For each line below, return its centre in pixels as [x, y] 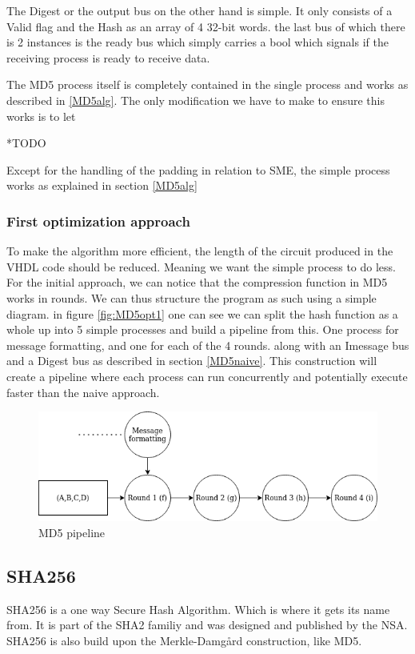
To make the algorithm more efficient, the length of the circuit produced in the [200, 251]
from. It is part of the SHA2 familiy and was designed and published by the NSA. [207, 625]
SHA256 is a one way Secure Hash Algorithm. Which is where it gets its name [198, 609]
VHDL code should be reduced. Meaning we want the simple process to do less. [201, 266]
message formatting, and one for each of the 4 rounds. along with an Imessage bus [208, 345]
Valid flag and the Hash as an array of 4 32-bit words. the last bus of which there [206, 26]
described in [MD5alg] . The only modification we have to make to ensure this [196, 100]
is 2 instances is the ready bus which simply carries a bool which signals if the [198, 42]
